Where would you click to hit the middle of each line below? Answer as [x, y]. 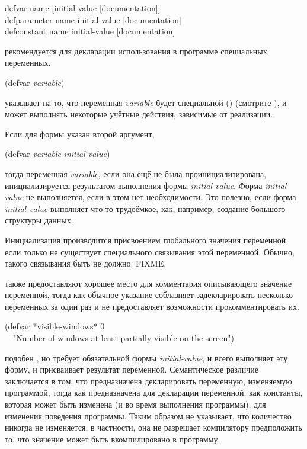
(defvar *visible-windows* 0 [55, 326]
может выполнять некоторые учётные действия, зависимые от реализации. [139, 114]
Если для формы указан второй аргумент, [80, 134]
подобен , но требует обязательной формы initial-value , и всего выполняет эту [146, 357]
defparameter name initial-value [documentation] [93, 19]
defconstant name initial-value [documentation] [90, 31]
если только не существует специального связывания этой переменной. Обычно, [150, 251]
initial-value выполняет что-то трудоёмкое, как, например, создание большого [145, 208]
